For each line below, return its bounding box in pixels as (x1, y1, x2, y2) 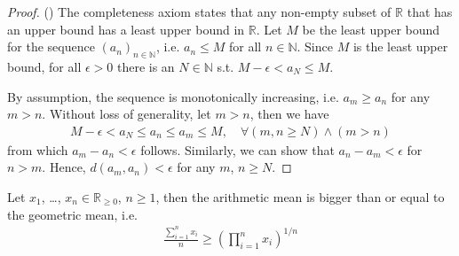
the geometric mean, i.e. (7, 205, 138, 223)
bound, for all (7, 57, 82, 75)
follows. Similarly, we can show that (140, 140, 335, 159)
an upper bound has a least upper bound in (7, 19, 245, 38)
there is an (116, 57, 175, 75)
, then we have (249, 105, 329, 123)
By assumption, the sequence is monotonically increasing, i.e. (7, 87, 339, 105)
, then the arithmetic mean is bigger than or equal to (155, 187, 445, 206)
